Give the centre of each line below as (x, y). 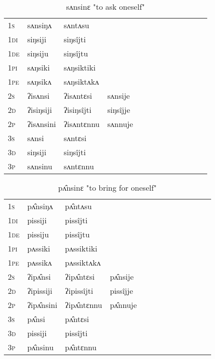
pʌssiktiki (81, 248)
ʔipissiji (40, 291)
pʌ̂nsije (122, 277)
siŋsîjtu (76, 53)
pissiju (38, 234)
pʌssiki (39, 248)
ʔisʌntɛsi (78, 96)
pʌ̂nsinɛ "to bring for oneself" (107, 188)
